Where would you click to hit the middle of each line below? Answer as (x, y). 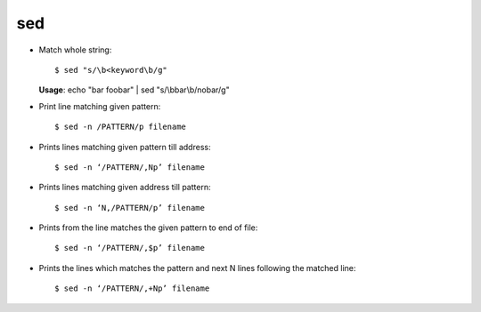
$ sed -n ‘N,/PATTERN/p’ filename (130, 208)
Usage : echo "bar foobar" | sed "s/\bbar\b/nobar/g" (135, 90)
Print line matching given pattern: (100, 106)
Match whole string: (75, 50)
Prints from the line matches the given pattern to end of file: (148, 228)
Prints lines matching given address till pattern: (125, 188)
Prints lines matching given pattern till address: (125, 147)
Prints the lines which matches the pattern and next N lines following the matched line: (197, 268)
